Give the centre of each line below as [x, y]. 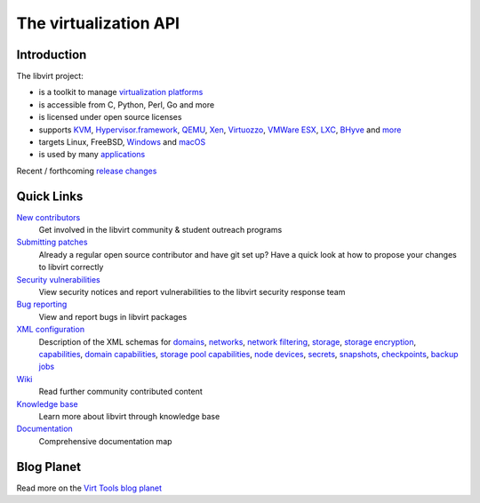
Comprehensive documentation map [105, 441]
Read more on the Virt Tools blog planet [89, 488]
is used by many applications [92, 155]
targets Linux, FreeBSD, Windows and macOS [122, 142]
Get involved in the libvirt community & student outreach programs [160, 230]
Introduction [52, 55]
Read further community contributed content [121, 392]
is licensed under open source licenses [110, 117]
